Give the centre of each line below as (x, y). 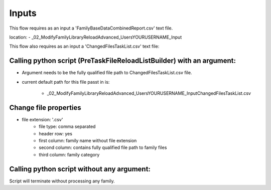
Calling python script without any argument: (80, 169)
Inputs (23, 13)
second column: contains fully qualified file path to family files (103, 147)
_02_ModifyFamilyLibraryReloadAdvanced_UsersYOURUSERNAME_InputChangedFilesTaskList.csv (149, 93)
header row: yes (56, 133)
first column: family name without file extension (88, 141)
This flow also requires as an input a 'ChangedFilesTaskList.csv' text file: (84, 46)
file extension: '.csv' (42, 119)
